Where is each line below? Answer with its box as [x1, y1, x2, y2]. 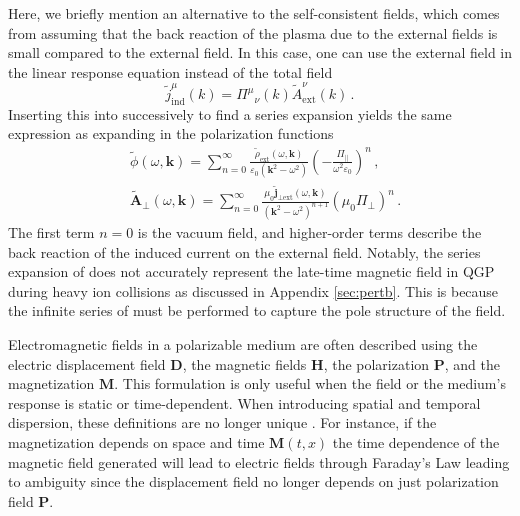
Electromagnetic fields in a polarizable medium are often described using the [8, 333, 478, 354]
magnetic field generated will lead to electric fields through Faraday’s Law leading [8, 451, 510, 472]
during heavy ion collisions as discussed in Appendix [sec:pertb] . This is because [8, 280, 499, 301]
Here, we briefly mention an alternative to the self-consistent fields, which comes [8, 3, 500, 23]
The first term [8, 221, 95, 242]
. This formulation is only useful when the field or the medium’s [114, 373, 506, 394]
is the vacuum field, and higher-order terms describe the [137, 221, 482, 242]
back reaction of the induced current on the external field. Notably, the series [8, 241, 481, 262]
